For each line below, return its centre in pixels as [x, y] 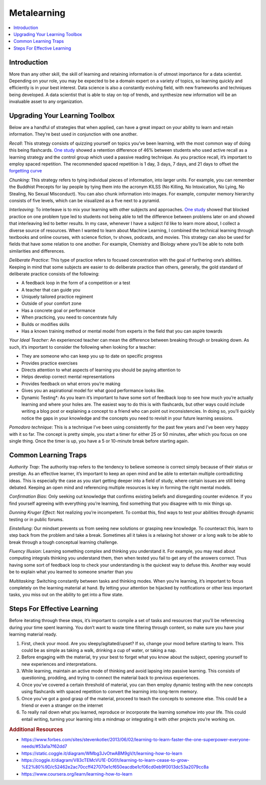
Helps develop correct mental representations [68, 377]
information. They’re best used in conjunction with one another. [73, 134]
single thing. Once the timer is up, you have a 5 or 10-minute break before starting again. [99, 441]
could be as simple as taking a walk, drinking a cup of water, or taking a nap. [99, 650]
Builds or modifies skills [46, 324]
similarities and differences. [37, 251]
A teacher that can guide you [51, 290]
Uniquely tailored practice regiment [57, 297]
